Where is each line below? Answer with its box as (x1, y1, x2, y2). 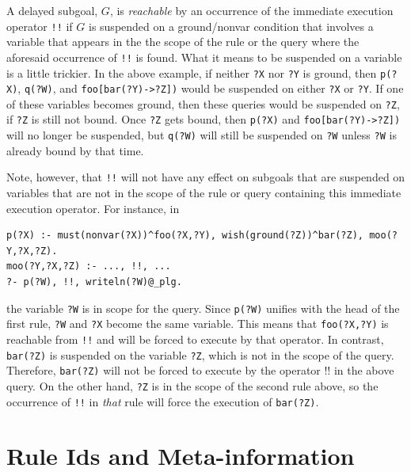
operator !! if (6, 17, 73, 34)
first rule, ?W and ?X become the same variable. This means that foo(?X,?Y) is (6, 315, 389, 332)
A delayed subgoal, (6, 2, 98, 18)
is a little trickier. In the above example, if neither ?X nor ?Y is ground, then (6, 64, 377, 81)
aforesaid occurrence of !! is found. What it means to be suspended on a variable (6, 48, 402, 65)
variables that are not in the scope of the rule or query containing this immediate (6, 185, 401, 201)
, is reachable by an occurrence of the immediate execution (109, 2, 394, 18)
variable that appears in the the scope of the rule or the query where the (6, 33, 360, 50)
